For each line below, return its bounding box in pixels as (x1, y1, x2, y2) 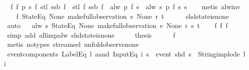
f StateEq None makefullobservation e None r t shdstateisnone (16, 11, 229, 21)
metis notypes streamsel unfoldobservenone (7, 39, 139, 49)
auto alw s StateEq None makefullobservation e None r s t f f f (7, 20, 228, 30)
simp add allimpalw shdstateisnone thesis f (7, 29, 176, 40)
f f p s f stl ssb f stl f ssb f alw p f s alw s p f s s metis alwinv (10, 1, 241, 11)
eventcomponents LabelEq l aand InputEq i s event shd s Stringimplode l (7, 48, 246, 58)
